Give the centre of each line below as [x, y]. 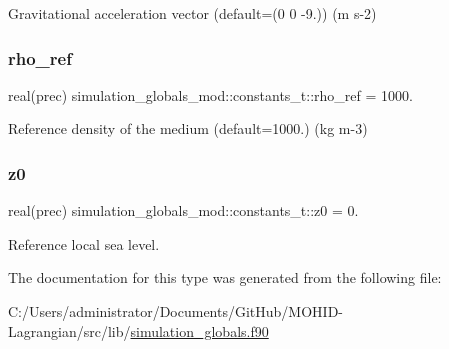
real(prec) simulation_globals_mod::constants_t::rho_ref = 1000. [210, 94]
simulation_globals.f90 [199, 330]
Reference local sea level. [84, 243]
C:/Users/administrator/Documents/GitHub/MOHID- [175, 311]
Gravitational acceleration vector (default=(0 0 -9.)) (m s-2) [192, 13]
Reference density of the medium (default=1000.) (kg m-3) [188, 128]
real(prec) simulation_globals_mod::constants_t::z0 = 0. [183, 210]
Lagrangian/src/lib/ [69, 330]
